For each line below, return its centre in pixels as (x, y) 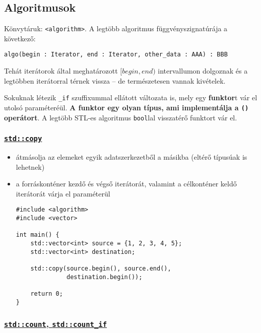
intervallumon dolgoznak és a (203, 71)
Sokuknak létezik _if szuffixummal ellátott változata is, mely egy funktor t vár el (131, 97)
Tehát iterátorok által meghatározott (61, 71)
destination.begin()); (105, 277)
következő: (20, 38)
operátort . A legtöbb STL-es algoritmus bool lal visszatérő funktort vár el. (121, 117)
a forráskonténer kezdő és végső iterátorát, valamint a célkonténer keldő (126, 184)
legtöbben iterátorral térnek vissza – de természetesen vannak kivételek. (115, 80)
